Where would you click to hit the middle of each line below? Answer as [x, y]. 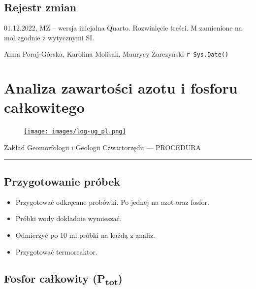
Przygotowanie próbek [62, 181]
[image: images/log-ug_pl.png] [75, 132]
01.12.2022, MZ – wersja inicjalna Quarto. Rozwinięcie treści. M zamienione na [123, 28]
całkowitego [44, 107]
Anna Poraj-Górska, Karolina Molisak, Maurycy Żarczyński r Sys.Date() [116, 54]
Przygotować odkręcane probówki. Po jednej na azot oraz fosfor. [112, 202]
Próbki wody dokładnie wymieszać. [68, 218]
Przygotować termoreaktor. [56, 251]
